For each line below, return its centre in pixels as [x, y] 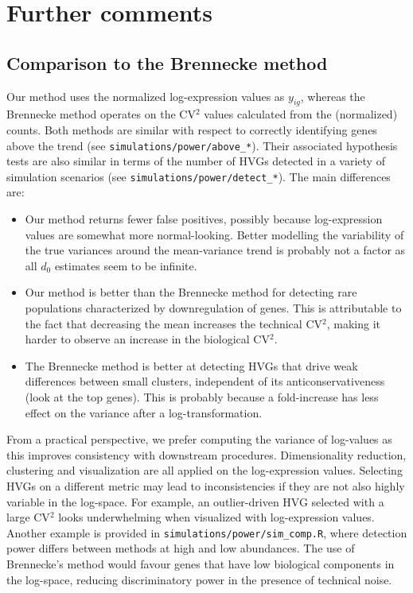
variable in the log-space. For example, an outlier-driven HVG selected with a [195, 501]
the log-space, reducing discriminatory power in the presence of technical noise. [199, 579]
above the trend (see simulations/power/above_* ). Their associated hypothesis [202, 145]
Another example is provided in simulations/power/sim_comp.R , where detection [207, 532]
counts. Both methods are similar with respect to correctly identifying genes [192, 129]
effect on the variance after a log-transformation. [144, 412]
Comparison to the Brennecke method [167, 62]
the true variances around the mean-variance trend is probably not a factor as [215, 250]
